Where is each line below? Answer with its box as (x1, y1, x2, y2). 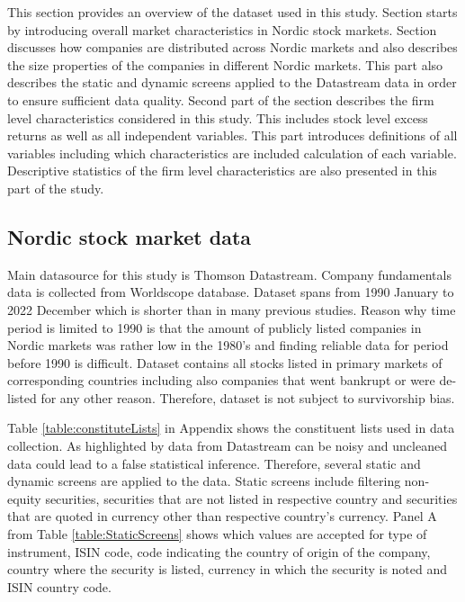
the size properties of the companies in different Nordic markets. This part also (7, 55, 443, 74)
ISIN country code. (7, 577, 112, 596)
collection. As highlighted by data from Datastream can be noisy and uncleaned (7, 436, 447, 455)
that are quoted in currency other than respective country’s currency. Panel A (7, 507, 437, 526)
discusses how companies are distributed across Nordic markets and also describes (7, 38, 458, 57)
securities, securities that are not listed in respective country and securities (45, 489, 458, 508)
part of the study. (7, 178, 104, 197)
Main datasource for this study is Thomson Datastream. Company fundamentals (7, 265, 452, 283)
